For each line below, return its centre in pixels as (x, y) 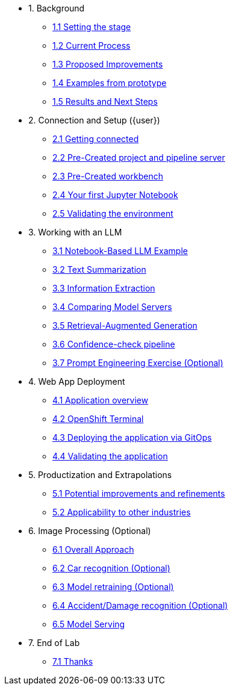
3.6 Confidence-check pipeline (114, 344)
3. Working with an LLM (75, 232)
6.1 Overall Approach (93, 549)
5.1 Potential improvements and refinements (139, 493)
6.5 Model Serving (89, 624)
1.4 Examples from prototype (110, 83)
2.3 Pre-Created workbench (108, 176)
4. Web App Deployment (77, 381)
